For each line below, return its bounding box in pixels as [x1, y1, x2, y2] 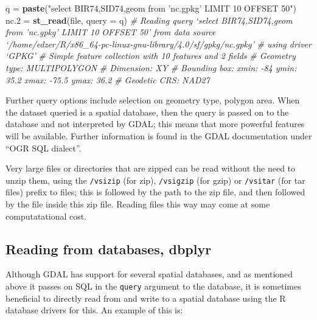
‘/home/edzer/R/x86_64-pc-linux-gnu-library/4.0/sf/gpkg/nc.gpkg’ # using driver [5, 37, 312, 50]
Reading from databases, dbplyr [5, 239, 212, 258]
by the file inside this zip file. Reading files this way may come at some [5, 197, 270, 210]
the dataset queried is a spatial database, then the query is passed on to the [5, 105, 289, 118]
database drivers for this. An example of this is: [5, 304, 183, 316]
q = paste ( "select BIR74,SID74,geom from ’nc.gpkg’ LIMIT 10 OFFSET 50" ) [5, 2, 297, 14]
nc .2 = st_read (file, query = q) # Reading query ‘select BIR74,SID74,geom [5, 13, 293, 26]
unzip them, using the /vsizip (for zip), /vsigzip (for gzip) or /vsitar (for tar [5, 173, 305, 186]
